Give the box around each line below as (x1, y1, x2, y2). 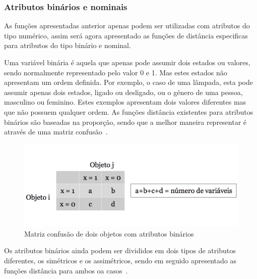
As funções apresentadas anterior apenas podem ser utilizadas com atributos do (4, 20, 250, 31)
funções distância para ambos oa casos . (4, 265, 128, 275)
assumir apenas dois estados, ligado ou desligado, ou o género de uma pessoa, (4, 86, 243, 97)
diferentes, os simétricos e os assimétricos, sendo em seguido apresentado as (4, 255, 237, 265)
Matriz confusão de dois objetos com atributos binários (24, 228, 194, 239)
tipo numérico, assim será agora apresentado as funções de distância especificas (4, 30, 248, 40)
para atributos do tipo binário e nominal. (4, 40, 131, 51)
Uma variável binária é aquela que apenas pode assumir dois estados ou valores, (4, 57, 250, 67)
